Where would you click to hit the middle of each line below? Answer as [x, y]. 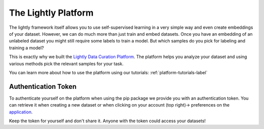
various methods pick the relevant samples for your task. [66, 64]
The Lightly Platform [51, 13]
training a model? [26, 48]
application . [21, 112]
